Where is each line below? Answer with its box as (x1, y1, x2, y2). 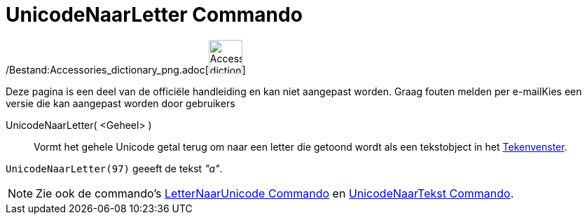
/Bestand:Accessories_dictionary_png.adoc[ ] (6, 63, 246, 76)
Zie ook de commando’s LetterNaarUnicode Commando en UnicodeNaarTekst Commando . (36, 186, 514, 200)
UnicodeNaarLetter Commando (6, 3, 303, 27)
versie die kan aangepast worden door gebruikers (6, 97, 235, 109)
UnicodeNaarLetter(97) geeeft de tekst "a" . (6, 162, 223, 174)
